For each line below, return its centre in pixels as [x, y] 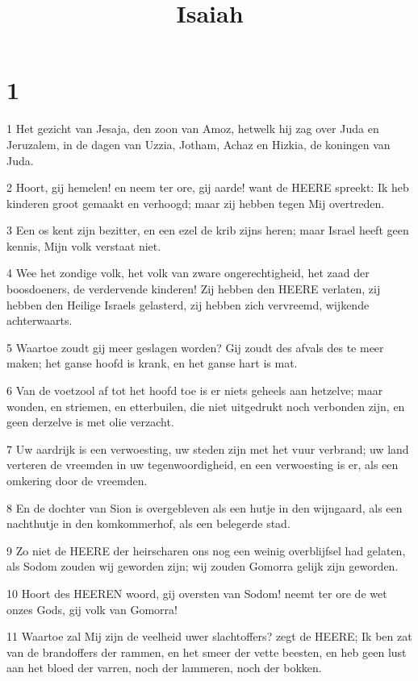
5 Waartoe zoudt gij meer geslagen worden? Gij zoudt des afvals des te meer [195, 347]
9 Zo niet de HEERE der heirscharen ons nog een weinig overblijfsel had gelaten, [206, 550]
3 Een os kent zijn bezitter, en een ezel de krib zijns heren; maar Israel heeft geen [208, 230]
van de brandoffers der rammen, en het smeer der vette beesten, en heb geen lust [207, 652]
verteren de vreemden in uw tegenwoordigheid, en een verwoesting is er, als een [203, 465]
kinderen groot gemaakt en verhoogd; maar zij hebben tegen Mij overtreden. [196, 203]
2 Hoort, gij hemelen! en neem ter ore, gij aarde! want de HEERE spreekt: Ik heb [208, 187]
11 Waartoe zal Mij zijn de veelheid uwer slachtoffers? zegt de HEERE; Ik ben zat [209, 636]
